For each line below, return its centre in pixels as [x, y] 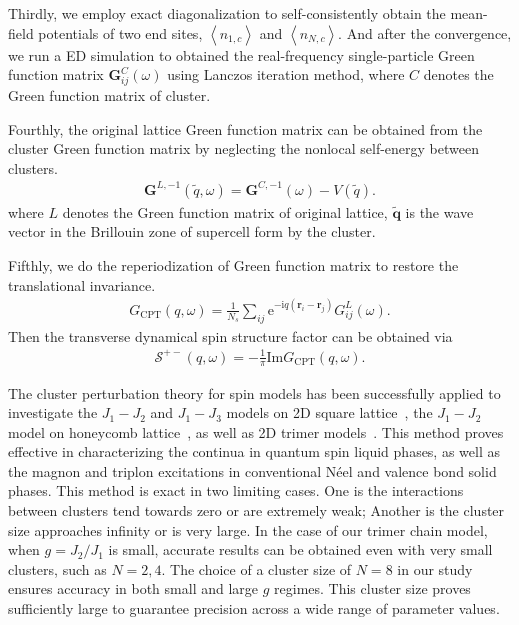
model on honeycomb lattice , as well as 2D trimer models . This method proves [256, 431]
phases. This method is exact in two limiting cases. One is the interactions [236, 490]
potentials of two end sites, [120, 32]
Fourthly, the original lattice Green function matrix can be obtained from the [245, 128]
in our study [435, 568]
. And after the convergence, [425, 32]
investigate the [53, 412]
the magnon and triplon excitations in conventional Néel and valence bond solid [252, 470]
